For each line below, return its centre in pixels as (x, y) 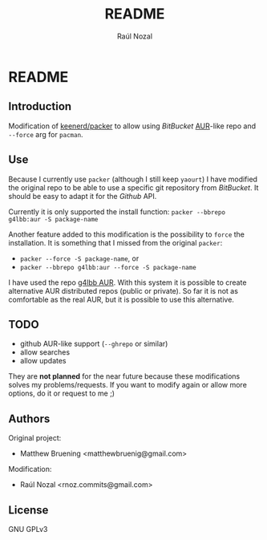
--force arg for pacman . (46, 134)
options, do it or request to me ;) (61, 393)
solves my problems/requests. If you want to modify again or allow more (127, 385)
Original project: (35, 438)
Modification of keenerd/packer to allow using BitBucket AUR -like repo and (132, 126)
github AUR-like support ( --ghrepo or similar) (94, 344)
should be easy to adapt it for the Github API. (83, 196)
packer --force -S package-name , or (79, 258)
